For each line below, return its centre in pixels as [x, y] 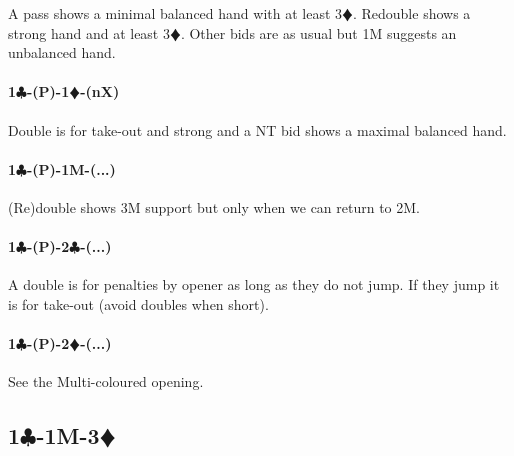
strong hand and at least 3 [89, 32]
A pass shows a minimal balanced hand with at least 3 [175, 13]
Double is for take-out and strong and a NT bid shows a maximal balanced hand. [257, 129]
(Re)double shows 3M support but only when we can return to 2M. [214, 206]
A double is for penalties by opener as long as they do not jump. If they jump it [254, 284]
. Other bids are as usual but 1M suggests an [318, 32]
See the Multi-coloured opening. [106, 381]
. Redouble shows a [411, 13]
